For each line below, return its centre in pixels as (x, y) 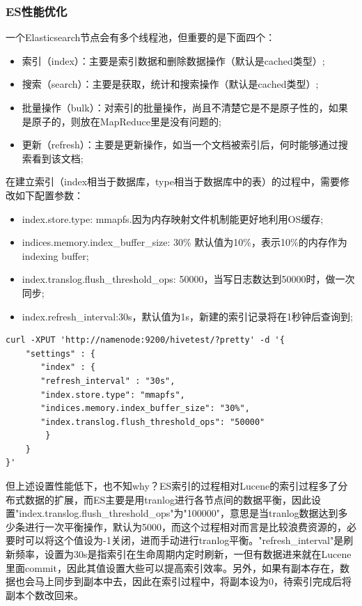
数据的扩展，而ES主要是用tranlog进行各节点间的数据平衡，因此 (168, 499)
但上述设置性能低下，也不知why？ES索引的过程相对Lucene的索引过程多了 (172, 486)
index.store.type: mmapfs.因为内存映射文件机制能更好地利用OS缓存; (173, 218)
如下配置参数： (49, 195)
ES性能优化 (37, 11)
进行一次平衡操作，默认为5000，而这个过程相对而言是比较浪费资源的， (186, 526)
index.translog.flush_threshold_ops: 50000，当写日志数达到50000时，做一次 (188, 279)
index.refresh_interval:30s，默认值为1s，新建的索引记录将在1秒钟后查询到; (187, 316)
